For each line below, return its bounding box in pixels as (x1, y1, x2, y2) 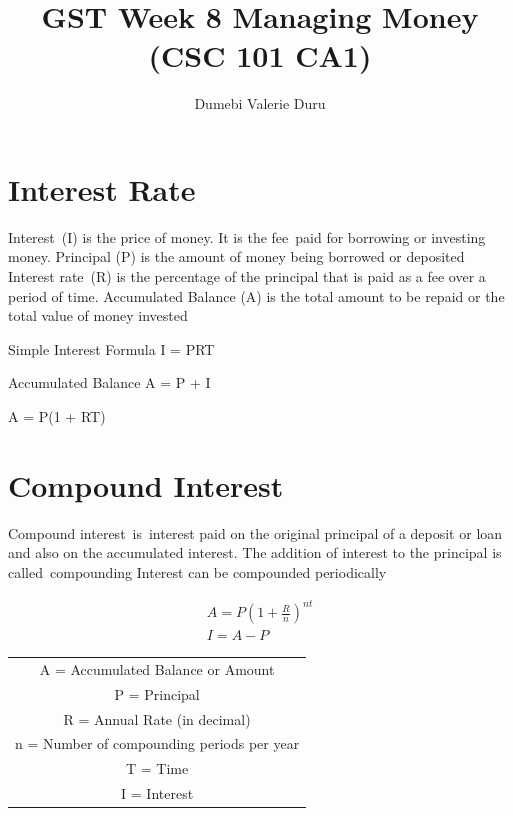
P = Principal (114, 683, 200, 704)
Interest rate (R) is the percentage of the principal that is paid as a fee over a (8, 266, 486, 287)
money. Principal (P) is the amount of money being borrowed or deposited (8, 246, 465, 267)
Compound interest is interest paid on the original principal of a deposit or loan (8, 522, 503, 543)
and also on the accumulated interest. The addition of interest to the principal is (8, 542, 502, 563)
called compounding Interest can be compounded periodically (8, 561, 387, 582)
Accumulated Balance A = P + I (8, 372, 211, 393)
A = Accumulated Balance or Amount (39, 658, 275, 679)
